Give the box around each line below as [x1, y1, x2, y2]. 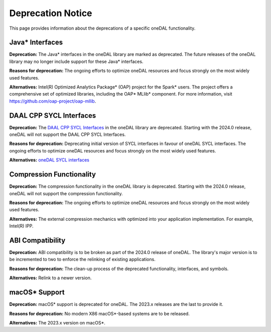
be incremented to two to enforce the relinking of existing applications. [9, 257, 156, 263]
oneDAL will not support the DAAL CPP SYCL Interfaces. [9, 131, 126, 138]
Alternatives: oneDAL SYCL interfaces [9, 157, 90, 163]
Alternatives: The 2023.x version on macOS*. [9, 319, 105, 325]
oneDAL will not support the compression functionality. [9, 190, 123, 196]
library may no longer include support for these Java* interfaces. [9, 58, 144, 64]
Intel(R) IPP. [9, 223, 34, 229]
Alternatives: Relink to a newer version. [9, 275, 92, 281]
